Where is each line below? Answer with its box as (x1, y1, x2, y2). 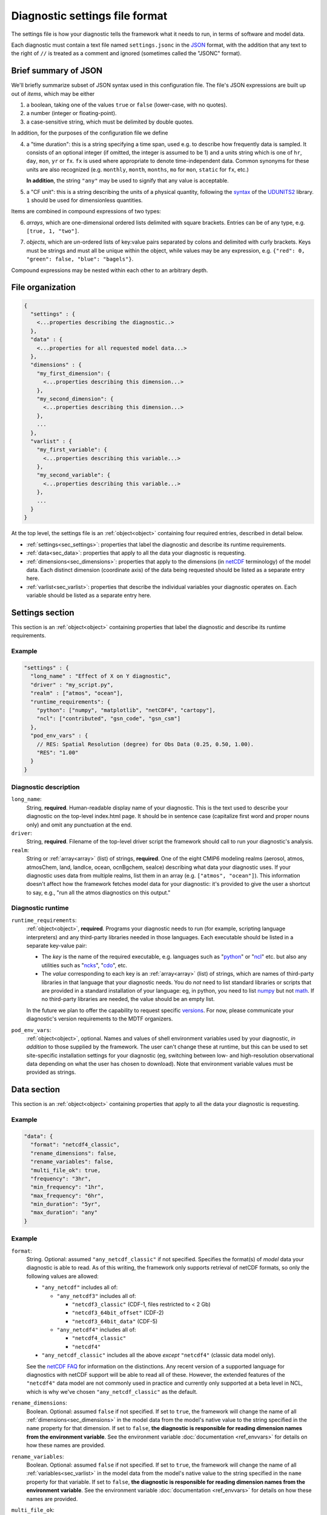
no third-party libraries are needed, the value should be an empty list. (41, 996, 215, 1003)
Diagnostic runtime (11, 904, 69, 912)
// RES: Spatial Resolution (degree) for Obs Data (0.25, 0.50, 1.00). (36, 741, 254, 748)
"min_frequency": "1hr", (30, 1184, 104, 1191)
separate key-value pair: (26, 942, 87, 950)
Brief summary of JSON (11, 65, 103, 76)
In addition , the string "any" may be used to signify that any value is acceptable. (26, 177, 230, 184)
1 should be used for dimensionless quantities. (26, 196, 143, 204)
